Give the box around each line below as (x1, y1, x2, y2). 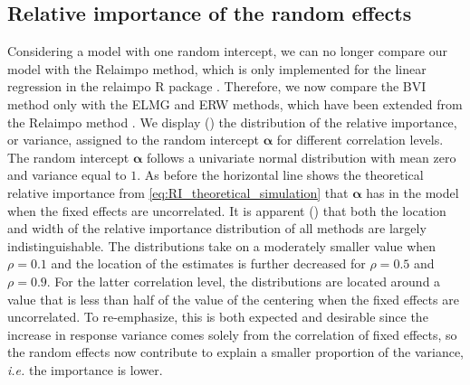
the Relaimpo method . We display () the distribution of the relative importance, (7, 112, 457, 131)
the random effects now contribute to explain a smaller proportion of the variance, (7, 343, 464, 362)
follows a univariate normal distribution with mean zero (146, 147, 456, 166)
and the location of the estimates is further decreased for (51, 254, 366, 273)
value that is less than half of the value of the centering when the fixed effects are (7, 289, 459, 308)
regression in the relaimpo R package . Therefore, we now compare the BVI (7, 77, 427, 96)
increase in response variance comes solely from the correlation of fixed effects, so (7, 324, 457, 343)
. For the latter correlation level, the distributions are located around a (46, 271, 441, 290)
